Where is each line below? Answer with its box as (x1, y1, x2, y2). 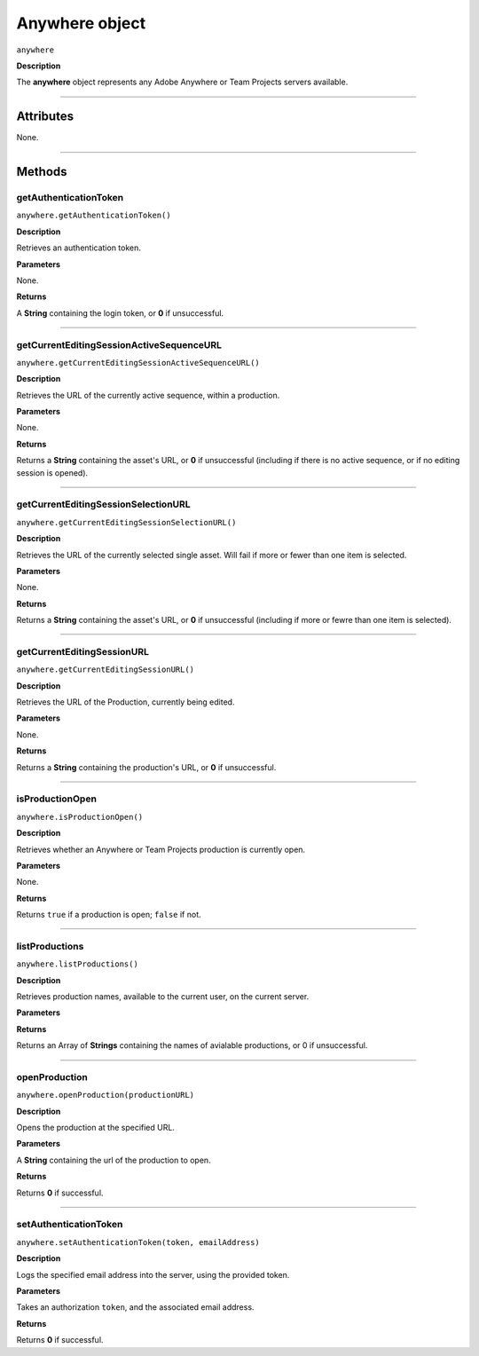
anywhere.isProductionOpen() (16, 812, 144, 822)
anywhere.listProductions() (16, 959, 139, 969)
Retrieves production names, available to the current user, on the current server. (16, 990, 310, 1002)
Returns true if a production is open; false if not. (16, 910, 201, 920)
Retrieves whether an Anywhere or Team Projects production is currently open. (16, 844, 306, 855)
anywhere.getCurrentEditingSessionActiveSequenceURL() (16, 358, 261, 367)
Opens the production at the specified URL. (16, 1123, 175, 1133)
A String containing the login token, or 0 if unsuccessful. (16, 307, 224, 319)
